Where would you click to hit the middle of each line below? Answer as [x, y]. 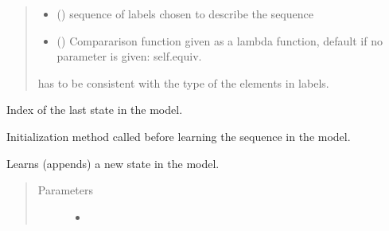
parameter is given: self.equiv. [129, 56]
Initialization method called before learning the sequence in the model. [179, 136]
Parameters [65, 190]
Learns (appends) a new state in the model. [113, 163]
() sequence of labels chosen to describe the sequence [185, 14]
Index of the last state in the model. [95, 110]
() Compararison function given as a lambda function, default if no [220, 40]
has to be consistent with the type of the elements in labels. [183, 82]
